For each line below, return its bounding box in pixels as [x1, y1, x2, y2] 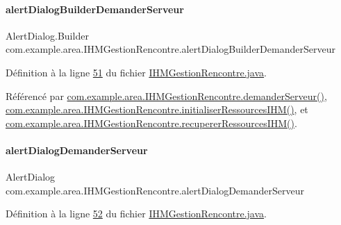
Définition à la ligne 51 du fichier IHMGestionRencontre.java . [6, 65, 267, 79]
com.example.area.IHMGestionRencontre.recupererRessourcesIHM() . [6, 115, 297, 130]
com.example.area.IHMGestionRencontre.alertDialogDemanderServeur [6, 183, 304, 197]
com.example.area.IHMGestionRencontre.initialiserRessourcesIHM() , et [6, 102, 308, 117]
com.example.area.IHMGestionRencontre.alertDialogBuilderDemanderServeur [6, 42, 335, 56]
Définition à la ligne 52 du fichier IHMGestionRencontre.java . [6, 206, 267, 221]
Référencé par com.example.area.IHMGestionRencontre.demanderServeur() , [6, 88, 327, 103]
